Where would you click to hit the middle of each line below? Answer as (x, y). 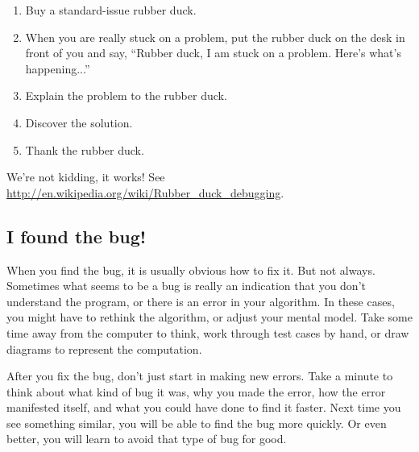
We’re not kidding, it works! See (86, 177)
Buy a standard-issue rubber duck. (111, 10)
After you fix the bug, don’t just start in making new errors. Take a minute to (200, 376)
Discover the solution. (79, 122)
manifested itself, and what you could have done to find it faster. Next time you (204, 407)
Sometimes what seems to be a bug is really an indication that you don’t (186, 286)
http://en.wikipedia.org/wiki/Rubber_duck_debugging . (145, 192)
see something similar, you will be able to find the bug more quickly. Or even (197, 423)
